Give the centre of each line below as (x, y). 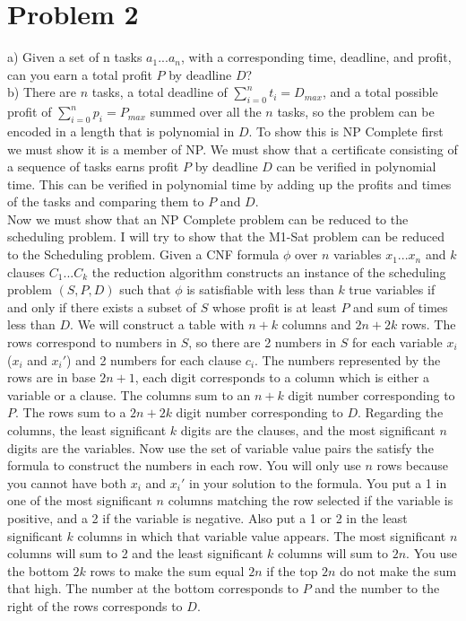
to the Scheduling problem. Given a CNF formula (143, 254)
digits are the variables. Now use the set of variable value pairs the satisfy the (220, 447)
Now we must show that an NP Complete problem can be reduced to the (208, 219)
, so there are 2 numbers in (263, 342)
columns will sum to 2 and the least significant (135, 553)
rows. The (429, 324)
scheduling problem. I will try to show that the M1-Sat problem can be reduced (226, 236)
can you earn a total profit (80, 74)
